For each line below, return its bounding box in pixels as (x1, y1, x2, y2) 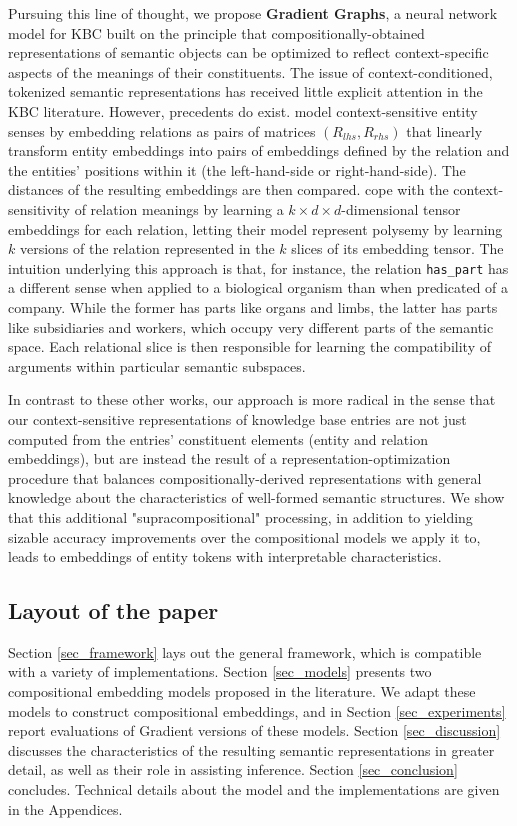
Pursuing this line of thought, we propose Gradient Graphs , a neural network (8, 3, 498, 23)
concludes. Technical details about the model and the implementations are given (8, 779, 500, 800)
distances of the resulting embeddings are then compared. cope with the (8, 179, 449, 200)
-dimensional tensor (341, 198, 461, 219)
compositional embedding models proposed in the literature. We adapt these (8, 681, 476, 702)
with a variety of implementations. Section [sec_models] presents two (8, 661, 432, 682)
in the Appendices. (8, 798, 123, 819)
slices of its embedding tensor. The (291, 238, 504, 259)
